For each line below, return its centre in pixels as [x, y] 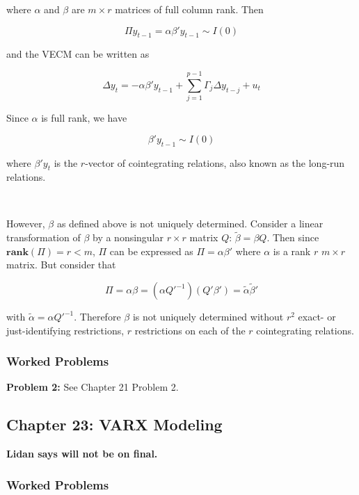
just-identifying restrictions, [65, 330]
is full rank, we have [84, 118]
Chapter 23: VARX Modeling [114, 424]
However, [26, 224]
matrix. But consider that [61, 265]
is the [66, 162]
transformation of [43, 237]
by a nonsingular [128, 237]
